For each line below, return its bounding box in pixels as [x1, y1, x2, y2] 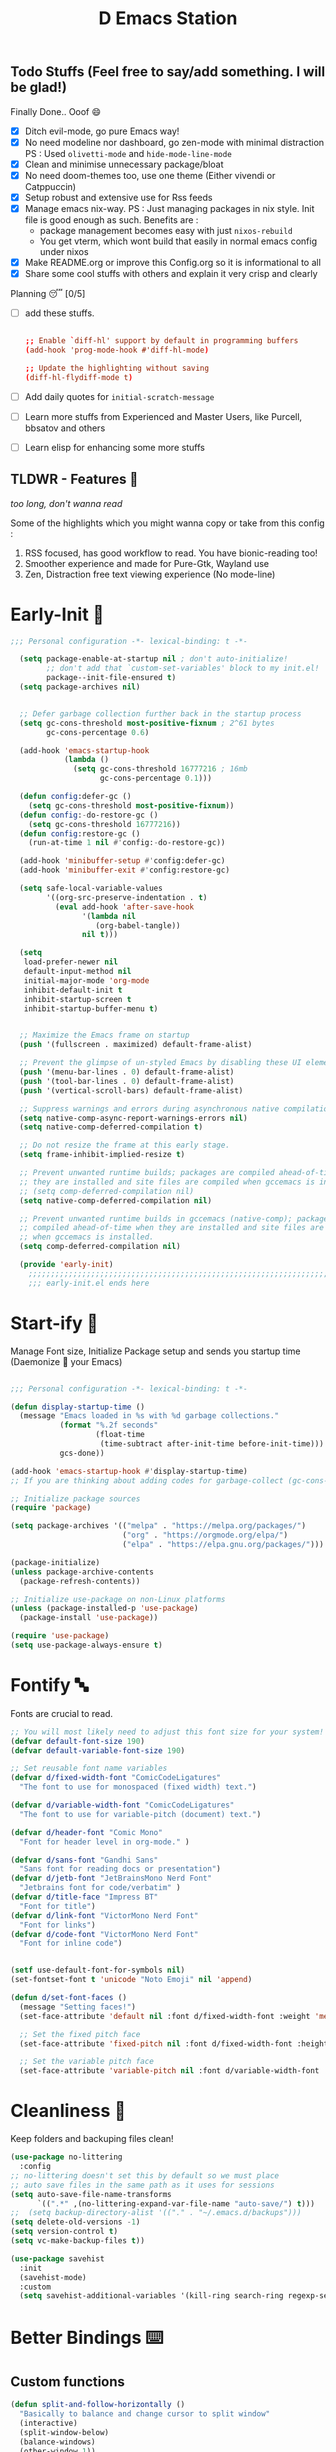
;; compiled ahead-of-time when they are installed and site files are [19, 1223, 325, 1233]
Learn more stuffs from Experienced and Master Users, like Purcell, [24, 410, 303, 422]
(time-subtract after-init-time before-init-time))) [99, 1439, 325, 1449]
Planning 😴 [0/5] [10, 288, 86, 300]
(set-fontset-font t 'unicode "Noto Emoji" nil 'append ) [10, 1975, 253, 1985]
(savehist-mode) [19, 2272, 87, 2282]
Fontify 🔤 [10, 1674, 89, 1697]
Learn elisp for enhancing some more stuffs [24, 441, 205, 453]
